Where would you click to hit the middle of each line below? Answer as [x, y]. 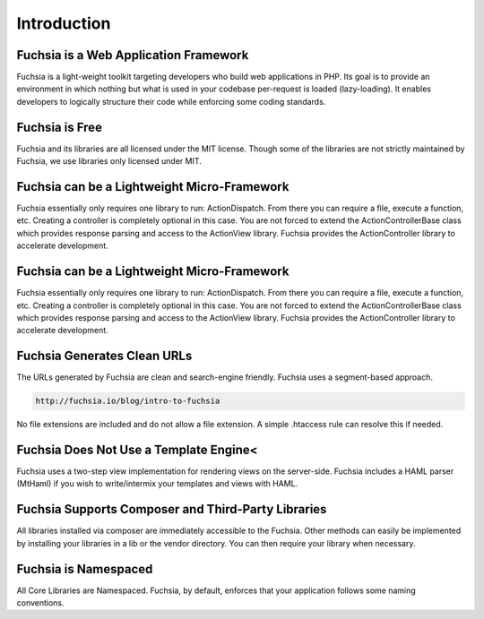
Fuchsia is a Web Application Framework [133, 55]
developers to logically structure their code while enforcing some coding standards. [171, 101]
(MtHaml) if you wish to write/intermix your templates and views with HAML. [157, 484]
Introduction [64, 23]
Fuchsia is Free [60, 127]
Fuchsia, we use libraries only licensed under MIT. [109, 161]
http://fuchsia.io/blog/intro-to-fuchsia [128, 401]
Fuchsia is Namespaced [85, 569]
